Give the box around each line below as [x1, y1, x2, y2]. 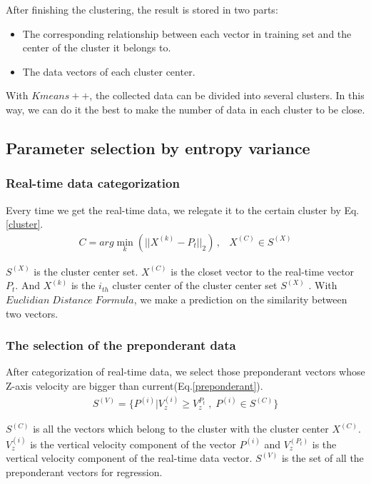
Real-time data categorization [6, 174, 180, 192]
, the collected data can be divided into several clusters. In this [89, 88, 365, 103]
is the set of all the [281, 450, 364, 465]
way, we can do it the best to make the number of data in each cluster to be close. [6, 101, 365, 116]
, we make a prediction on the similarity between [133, 291, 347, 306]
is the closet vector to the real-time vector [171, 263, 355, 278]
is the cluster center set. [34, 263, 138, 278]
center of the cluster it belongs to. [22, 40, 171, 55]
